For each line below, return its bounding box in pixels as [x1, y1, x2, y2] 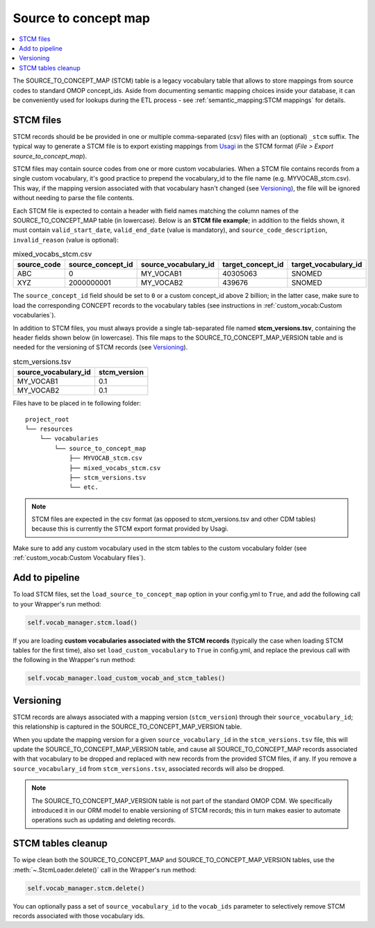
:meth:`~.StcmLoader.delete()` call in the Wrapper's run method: [12, 865, 197, 874]
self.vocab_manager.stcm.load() [27, 618, 138, 627]
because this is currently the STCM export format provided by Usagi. [31, 524, 228, 533]
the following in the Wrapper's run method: [12, 656, 135, 664]
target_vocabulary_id [291, 260, 362, 270]
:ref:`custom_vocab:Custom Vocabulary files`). [12, 554, 146, 562]
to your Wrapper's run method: [12, 599, 101, 608]
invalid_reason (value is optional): [12, 235, 119, 244]
